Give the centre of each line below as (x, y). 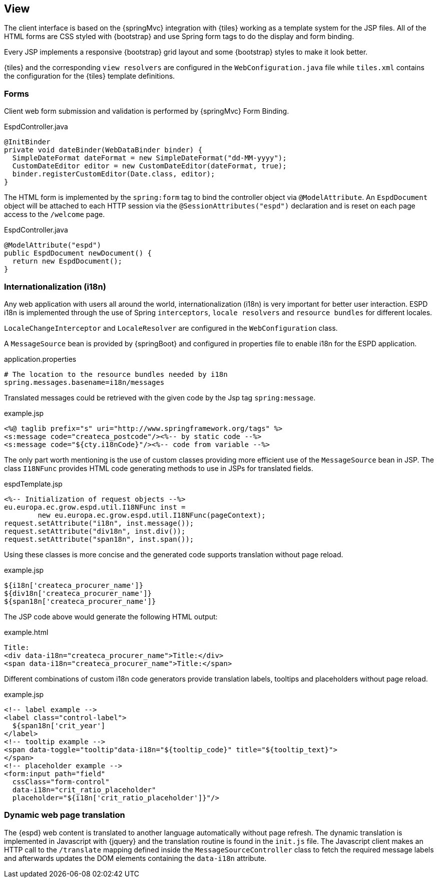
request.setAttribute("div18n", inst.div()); (95, 531)
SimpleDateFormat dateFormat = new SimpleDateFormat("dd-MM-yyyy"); (149, 158)
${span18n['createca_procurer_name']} (80, 601)
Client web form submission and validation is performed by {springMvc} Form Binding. (147, 111)
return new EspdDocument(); (67, 261)
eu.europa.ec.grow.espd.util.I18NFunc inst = (95, 507)
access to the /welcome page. (55, 214)
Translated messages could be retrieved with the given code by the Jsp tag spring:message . (160, 397)
